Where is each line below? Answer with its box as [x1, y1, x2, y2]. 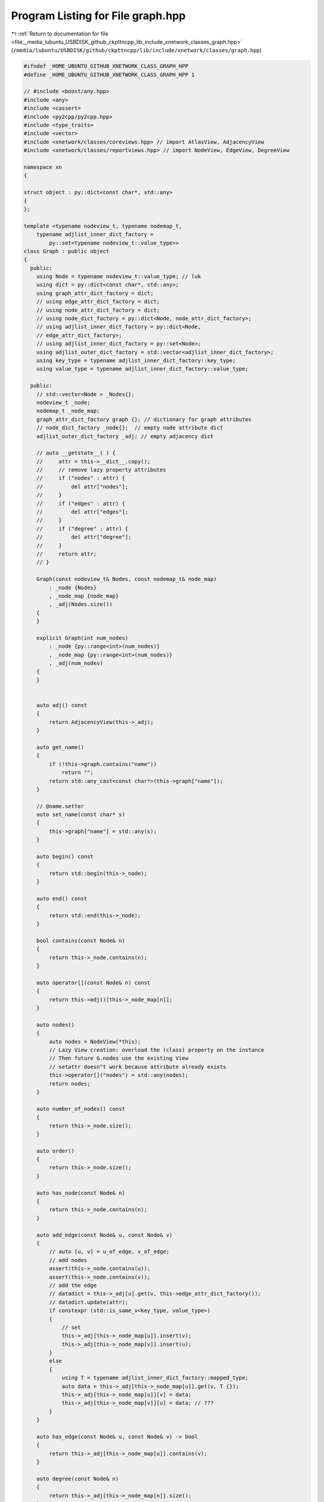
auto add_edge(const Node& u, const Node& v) [36, 1232, 173, 1238]
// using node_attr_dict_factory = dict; [36, 306, 160, 314]
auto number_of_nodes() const [36, 1105, 125, 1112]
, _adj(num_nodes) [49, 660, 103, 667]
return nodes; [49, 1080, 91, 1087]
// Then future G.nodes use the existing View [49, 1055, 188, 1062]
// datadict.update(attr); [49, 1298, 128, 1306]
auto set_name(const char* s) [36, 811, 125, 818]
